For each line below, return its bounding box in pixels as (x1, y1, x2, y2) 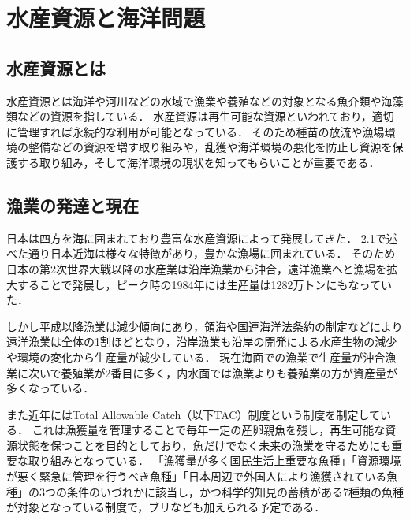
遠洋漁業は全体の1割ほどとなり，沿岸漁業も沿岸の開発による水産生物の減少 (6, 333, 397, 350)
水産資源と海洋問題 (6, 2, 206, 34)
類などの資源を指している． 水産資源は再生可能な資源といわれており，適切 (6, 108, 394, 124)
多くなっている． (6, 380, 95, 396)
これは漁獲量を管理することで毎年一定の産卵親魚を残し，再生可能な (32, 422, 386, 438)
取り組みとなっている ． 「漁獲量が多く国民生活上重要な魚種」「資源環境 (28, 452, 401, 469)
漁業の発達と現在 (6, 192, 139, 217)
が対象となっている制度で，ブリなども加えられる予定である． (6, 499, 326, 515)
